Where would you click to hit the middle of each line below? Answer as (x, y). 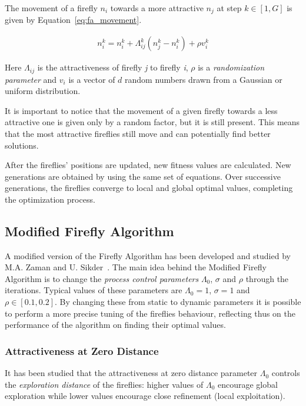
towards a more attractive (157, 8)
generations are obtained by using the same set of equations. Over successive (143, 176)
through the (267, 278)
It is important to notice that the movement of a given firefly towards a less (141, 110)
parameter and (31, 79)
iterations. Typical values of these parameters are (94, 290)
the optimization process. (50, 199)
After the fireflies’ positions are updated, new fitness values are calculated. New (148, 165)
